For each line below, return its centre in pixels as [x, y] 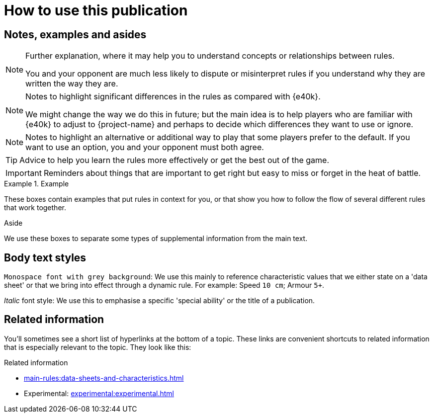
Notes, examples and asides [75, 34]
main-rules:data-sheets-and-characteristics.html [104, 378]
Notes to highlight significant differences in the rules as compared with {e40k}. [173, 97]
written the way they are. [72, 84]
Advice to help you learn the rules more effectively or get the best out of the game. [174, 160]
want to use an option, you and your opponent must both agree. [145, 147]
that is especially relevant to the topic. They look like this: [98, 347]
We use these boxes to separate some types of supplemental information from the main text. [156, 239]
